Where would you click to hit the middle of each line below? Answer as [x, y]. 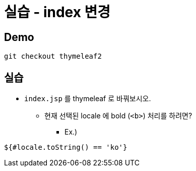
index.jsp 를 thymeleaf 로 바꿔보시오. [88, 99]
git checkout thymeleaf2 [53, 56]
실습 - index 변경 [57, 12]
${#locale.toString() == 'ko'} [66, 147]
